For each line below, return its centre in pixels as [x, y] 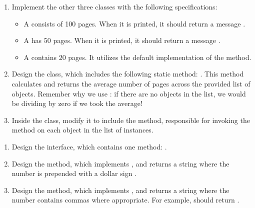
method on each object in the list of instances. [82, 130]
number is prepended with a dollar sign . [74, 173]
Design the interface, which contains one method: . [89, 146]
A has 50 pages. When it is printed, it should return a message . [122, 40]
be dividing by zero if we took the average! [77, 103]
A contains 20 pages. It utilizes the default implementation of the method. [137, 57]
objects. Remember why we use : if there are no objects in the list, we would [129, 93]
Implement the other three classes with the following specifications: [114, 6]
